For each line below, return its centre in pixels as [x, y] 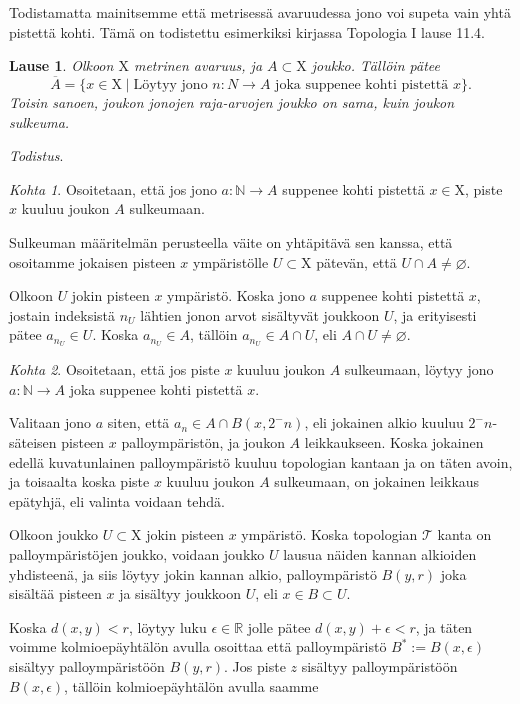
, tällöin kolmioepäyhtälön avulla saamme [191, 685]
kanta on [464, 534]
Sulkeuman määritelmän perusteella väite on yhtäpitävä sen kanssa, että [231, 241]
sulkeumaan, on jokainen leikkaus [377, 481]
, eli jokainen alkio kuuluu [384, 422]
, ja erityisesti [435, 314]
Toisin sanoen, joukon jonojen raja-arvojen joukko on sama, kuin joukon [232, 102]
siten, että [138, 422]
